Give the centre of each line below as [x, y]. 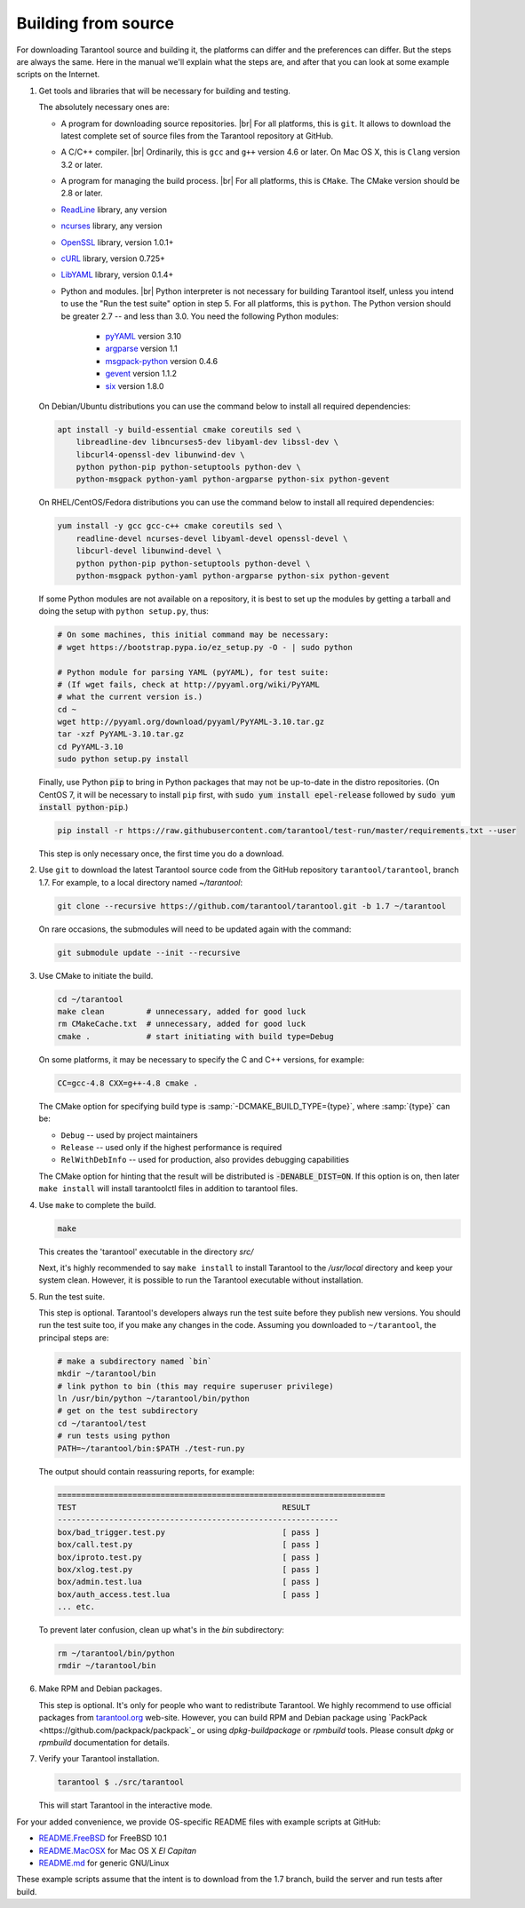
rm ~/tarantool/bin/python [116, 1654]
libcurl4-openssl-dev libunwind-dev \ [160, 454]
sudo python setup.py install [123, 759]
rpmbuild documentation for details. [104, 1742]
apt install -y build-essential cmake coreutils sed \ [179, 429]
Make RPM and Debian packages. [100, 1689]
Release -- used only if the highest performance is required [171, 1147]
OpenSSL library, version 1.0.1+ [117, 242]
